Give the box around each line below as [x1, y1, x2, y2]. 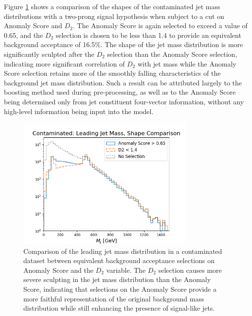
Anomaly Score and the [23, 265, 93, 275]
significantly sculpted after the [4, 49, 94, 59]
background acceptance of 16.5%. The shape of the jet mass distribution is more [4, 39, 243, 50]
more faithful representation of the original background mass [23, 293, 204, 303]
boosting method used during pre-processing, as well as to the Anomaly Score [4, 87, 236, 97]
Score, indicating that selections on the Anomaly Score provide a [23, 284, 216, 294]
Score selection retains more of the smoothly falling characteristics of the [4, 68, 221, 78]
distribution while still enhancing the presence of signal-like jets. [23, 303, 215, 313]
